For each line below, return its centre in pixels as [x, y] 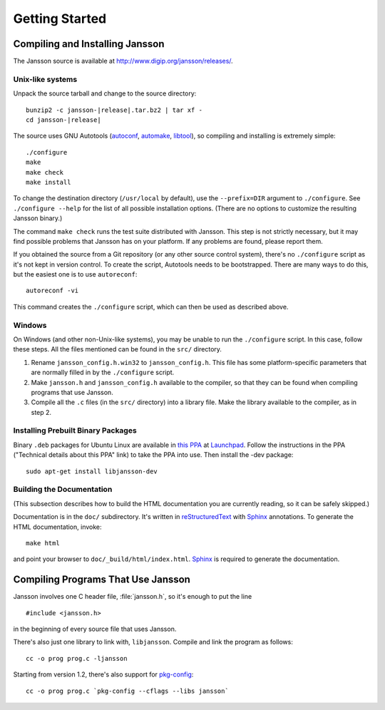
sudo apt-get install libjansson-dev [92, 471]
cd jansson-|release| [63, 120]
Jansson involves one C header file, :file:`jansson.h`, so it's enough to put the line [133, 597]
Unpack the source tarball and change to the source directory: [105, 93]
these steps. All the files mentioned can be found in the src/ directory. [118, 349]
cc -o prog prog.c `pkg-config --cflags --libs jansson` [128, 691]
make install [48, 182]
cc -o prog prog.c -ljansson [77, 658]
